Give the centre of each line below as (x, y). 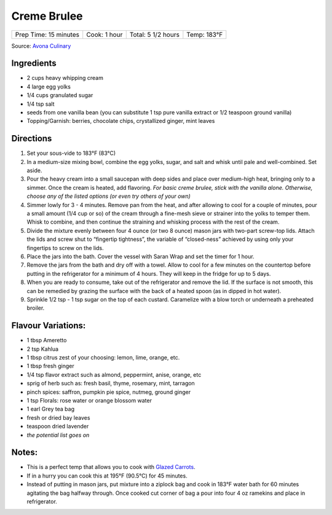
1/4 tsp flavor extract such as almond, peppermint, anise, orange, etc (114, 374)
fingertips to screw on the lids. (65, 248)
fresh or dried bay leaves (58, 417)
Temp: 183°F (205, 34)
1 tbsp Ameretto (47, 340)
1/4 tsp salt (41, 104)
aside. (34, 171)
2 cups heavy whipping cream (65, 78)
